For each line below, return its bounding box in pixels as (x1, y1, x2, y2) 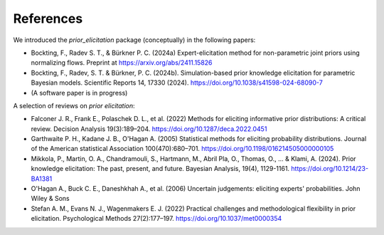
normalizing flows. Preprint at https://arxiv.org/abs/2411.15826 (31, 58, 213, 67)
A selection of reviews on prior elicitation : (13, 101, 135, 110)
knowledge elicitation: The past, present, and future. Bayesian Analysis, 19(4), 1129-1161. (31, 164, 290, 173)
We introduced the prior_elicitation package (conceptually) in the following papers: (13, 36, 256, 44)
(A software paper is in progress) (31, 88, 128, 97)
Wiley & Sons (31, 194, 70, 203)
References (13, 11, 83, 26)
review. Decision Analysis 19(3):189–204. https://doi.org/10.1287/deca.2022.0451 (31, 125, 267, 133)
